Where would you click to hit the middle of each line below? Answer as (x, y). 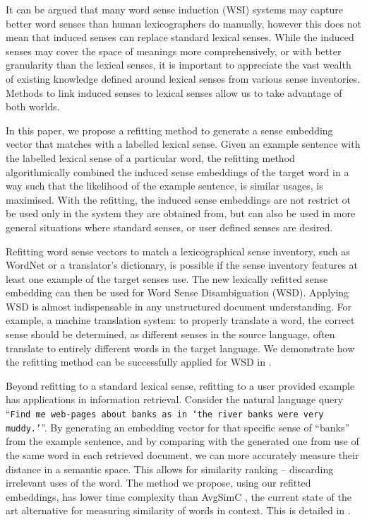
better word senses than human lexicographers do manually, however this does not (183, 23)
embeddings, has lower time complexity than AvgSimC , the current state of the (179, 496)
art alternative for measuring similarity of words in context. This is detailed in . (178, 510)
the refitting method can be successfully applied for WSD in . (139, 362)
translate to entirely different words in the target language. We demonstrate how (180, 348)
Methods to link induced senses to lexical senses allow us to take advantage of (174, 92)
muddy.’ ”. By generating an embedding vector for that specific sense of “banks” (178, 427)
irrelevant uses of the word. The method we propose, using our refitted (158, 483)
